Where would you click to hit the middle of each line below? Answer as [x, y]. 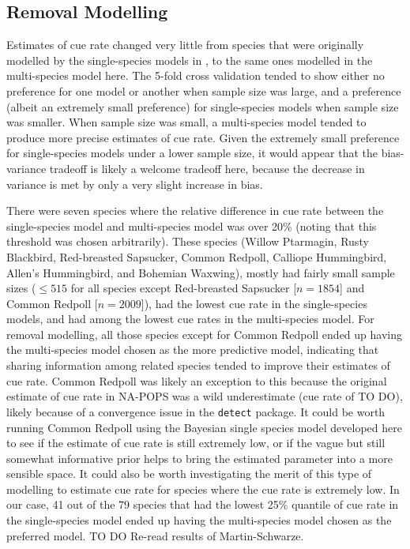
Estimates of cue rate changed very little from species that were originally [185, 45]
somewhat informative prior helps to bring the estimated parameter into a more [199, 458]
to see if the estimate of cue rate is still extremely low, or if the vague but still [196, 443]
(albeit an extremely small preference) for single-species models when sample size [203, 106]
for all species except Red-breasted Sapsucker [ [184, 288]
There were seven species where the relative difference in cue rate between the [195, 211]
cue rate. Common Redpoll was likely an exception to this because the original [197, 380]
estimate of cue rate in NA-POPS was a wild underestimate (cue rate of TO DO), [205, 396]
